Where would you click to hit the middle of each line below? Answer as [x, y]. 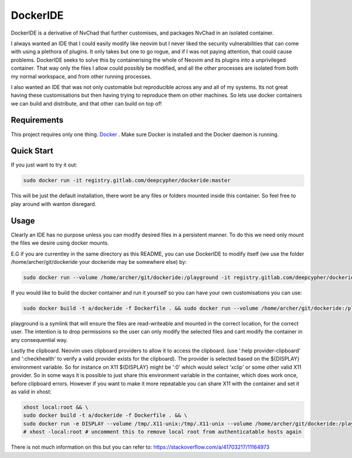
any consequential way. [39, 340]
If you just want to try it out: [44, 165]
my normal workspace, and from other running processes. [81, 76]
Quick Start [32, 151]
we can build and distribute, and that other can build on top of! [86, 103]
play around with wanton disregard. [54, 204]
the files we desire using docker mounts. [60, 243]
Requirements [37, 120]
